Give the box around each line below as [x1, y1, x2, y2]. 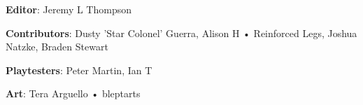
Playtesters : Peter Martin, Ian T [6, 62, 152, 77]
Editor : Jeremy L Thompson [6, 2, 131, 16]
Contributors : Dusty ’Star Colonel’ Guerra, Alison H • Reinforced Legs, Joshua [6, 25, 357, 40]
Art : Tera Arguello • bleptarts [6, 86, 141, 101]
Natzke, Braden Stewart [6, 39, 108, 54]
